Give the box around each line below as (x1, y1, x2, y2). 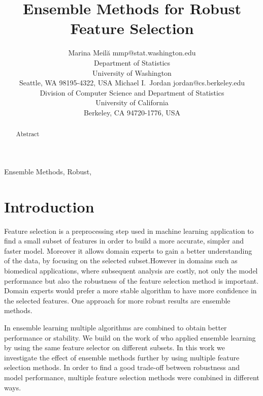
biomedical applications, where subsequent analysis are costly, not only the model (4, 265, 258, 276)
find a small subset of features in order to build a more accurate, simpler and (4, 235, 244, 246)
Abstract (16, 130, 40, 138)
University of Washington (92, 67, 172, 78)
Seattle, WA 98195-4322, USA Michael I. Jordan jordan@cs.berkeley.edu (19, 77, 245, 88)
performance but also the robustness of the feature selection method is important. (4, 275, 259, 286)
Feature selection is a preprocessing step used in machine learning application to (4, 225, 254, 236)
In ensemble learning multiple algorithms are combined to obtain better (4, 322, 227, 332)
